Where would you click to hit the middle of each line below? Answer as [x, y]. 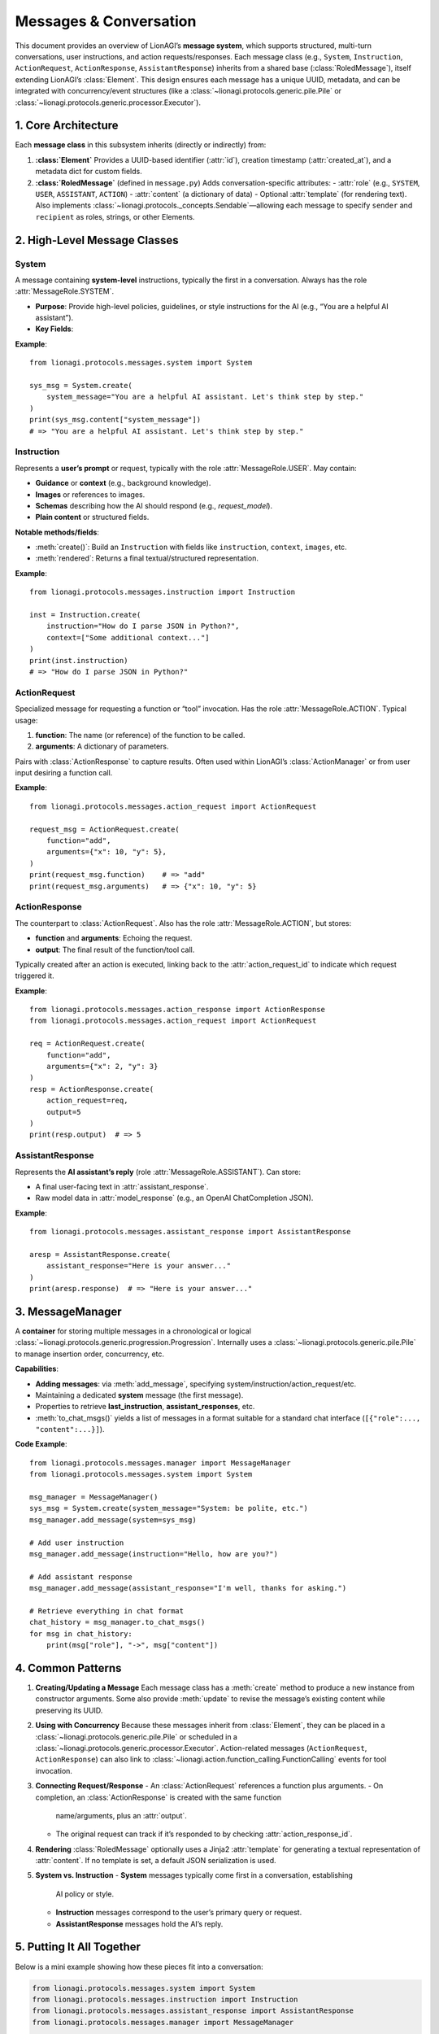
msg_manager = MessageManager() [94, 1497]
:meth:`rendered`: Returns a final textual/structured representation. [147, 558]
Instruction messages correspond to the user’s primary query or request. [179, 1913]
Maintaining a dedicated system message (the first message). [139, 1395]
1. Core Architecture [67, 126]
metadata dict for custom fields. [89, 172]
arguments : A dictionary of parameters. [102, 746]
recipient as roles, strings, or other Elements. [115, 216]
